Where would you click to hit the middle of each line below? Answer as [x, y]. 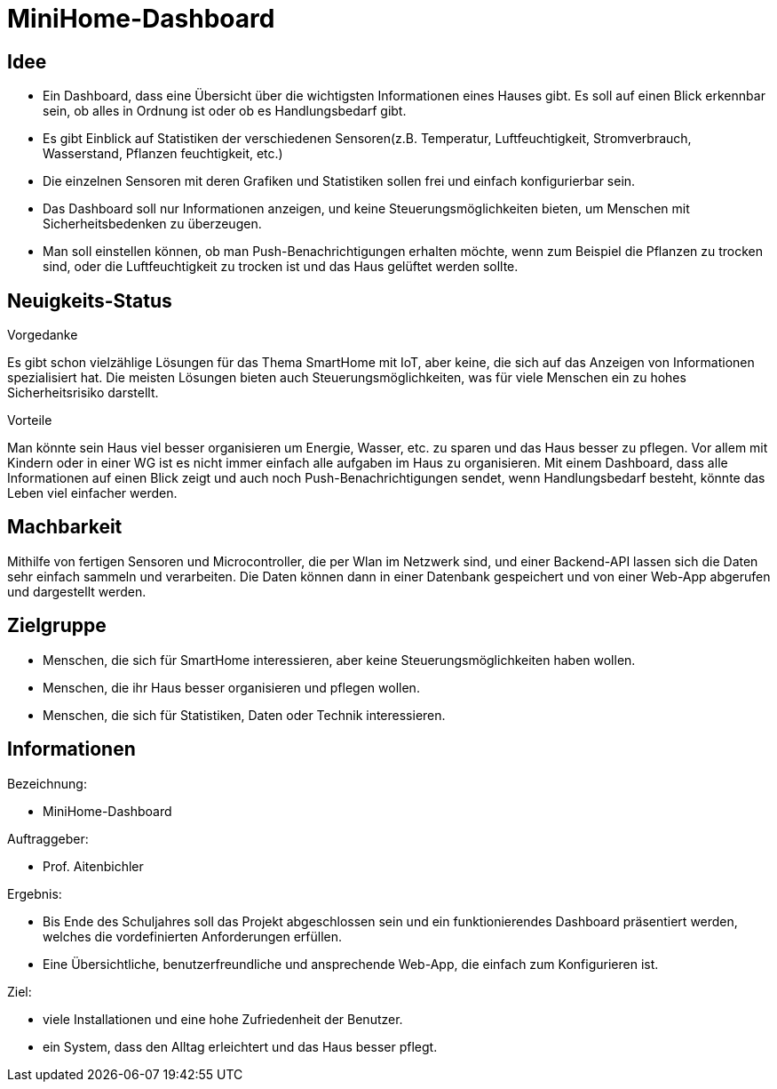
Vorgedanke [43, 335]
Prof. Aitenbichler [93, 866]
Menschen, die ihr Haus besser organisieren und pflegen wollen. [231, 687]
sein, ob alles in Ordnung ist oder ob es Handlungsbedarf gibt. [225, 111]
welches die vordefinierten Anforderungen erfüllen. [193, 936]
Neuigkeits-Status [90, 300]
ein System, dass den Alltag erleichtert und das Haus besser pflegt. [240, 1046]
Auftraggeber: [48, 838]
